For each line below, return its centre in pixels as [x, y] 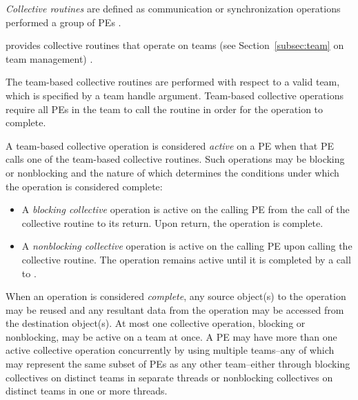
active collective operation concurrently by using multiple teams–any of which [170, 350]
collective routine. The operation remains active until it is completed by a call [186, 259]
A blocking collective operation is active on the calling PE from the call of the [186, 209]
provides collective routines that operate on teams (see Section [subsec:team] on [175, 45]
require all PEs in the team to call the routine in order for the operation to [165, 109]
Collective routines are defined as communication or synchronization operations [173, 8]
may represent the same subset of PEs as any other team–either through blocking [178, 364]
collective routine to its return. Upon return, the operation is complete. [172, 222]
